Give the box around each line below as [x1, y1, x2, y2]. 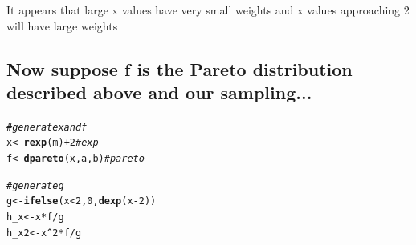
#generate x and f [6, 121, 88, 133]
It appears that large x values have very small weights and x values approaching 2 [6, 2, 410, 18]
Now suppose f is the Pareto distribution [6, 56, 353, 81]
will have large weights [6, 17, 118, 34]
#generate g [6, 179, 64, 191]
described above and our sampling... [6, 79, 312, 104]
